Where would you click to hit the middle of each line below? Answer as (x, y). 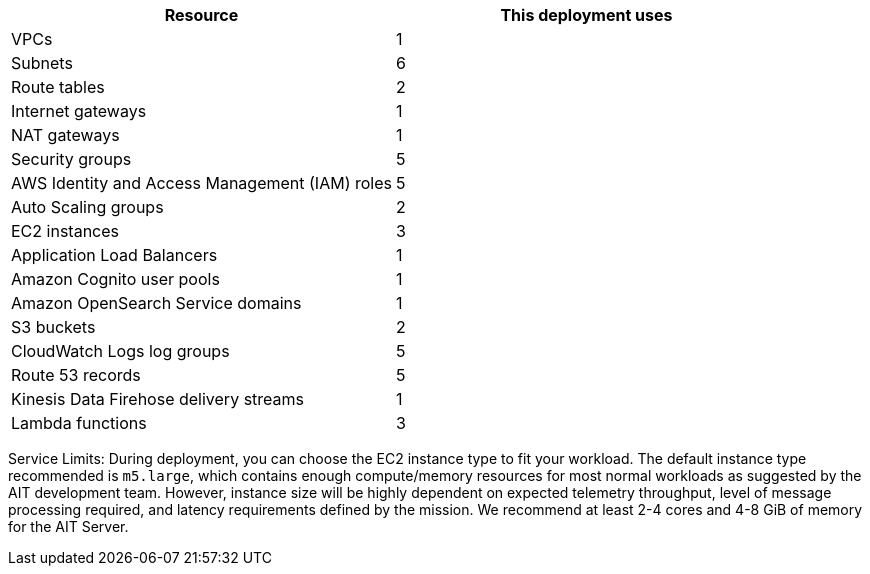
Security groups (71, 159)
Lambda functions (79, 423)
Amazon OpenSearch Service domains (156, 303)
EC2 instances (65, 231)
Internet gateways (79, 111)
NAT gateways (65, 135)
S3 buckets (53, 327)
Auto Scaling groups (87, 207)
